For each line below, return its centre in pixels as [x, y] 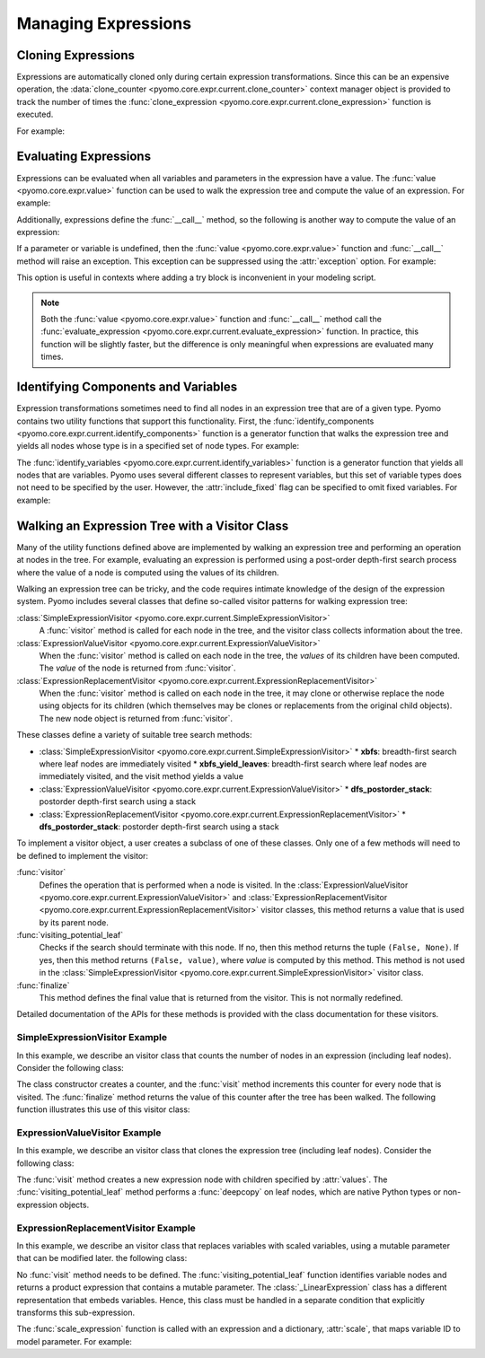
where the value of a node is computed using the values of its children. [148, 572]
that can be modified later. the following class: [102, 1258]
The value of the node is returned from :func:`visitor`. [138, 668]
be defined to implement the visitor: [82, 855]
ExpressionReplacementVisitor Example [106, 1228]
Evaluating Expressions [84, 157]
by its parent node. [74, 922]
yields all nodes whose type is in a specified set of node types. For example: [158, 446]
